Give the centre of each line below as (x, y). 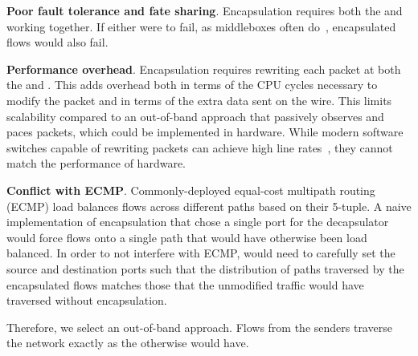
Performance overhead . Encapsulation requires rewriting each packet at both (204, 69)
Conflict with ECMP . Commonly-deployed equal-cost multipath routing (191, 190)
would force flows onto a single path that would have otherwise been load (187, 237)
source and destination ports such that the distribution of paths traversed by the (205, 268)
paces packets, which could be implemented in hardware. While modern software (205, 132)
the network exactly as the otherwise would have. (128, 343)
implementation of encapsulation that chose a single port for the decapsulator (198, 222)
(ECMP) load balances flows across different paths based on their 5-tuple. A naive (209, 206)
